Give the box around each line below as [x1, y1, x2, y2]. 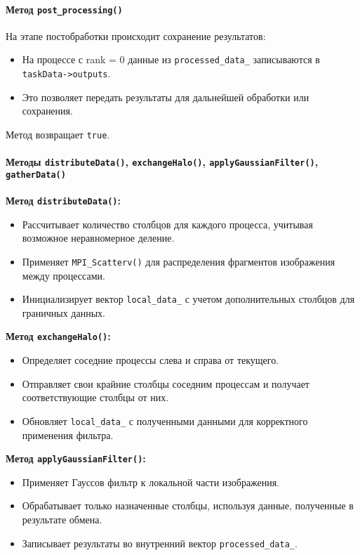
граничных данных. [22, 305, 105, 320]
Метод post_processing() [6, 1, 123, 16]
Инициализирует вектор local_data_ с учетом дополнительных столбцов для [22, 292, 355, 306]
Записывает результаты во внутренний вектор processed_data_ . [22, 535, 298, 550]
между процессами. [22, 268, 105, 282]
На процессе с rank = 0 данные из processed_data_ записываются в [22, 52, 320, 67]
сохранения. [22, 103, 73, 118]
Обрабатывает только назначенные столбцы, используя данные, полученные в [22, 498, 354, 513]
